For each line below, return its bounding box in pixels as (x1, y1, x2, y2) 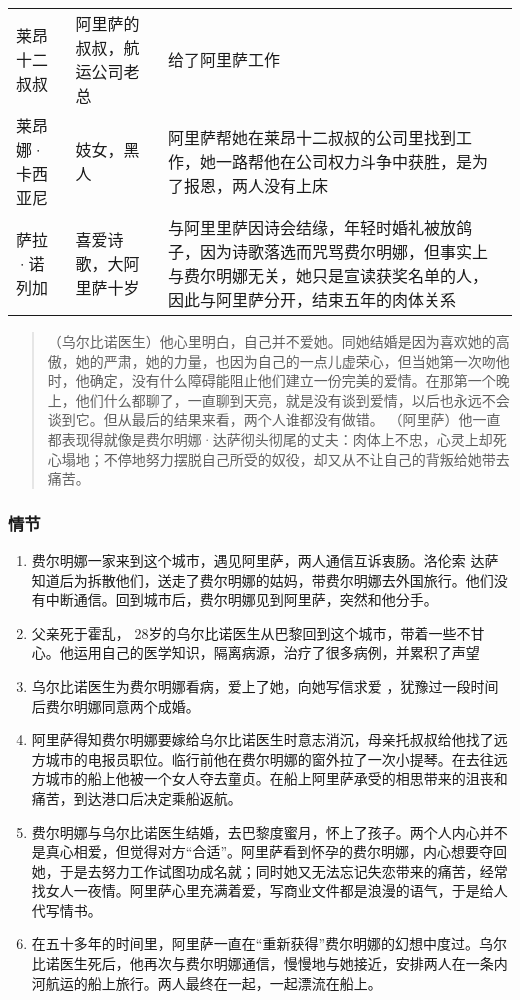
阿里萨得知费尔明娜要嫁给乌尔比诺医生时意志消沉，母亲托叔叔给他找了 (31, 729, 494, 750)
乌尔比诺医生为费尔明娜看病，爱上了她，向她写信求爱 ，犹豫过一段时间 (31, 675, 499, 696)
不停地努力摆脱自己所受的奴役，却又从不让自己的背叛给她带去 (103, 448, 510, 469)
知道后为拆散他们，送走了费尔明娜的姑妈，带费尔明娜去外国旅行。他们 (31, 569, 494, 590)
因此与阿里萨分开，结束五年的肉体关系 (168, 288, 457, 311)
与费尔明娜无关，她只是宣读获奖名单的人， (168, 264, 489, 287)
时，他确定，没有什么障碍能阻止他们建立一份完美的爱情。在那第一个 (47, 370, 496, 391)
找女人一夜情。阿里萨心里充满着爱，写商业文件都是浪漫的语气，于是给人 (31, 880, 508, 901)
